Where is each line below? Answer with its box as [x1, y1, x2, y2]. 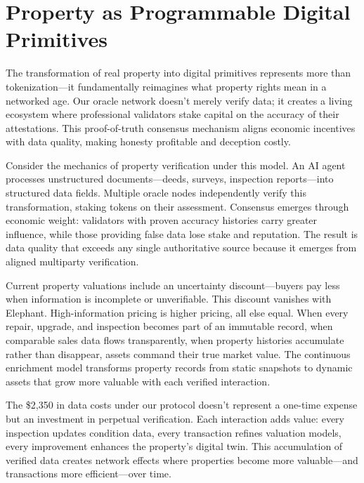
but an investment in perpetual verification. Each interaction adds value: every [6, 411, 344, 425]
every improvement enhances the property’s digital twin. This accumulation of [6, 439, 343, 454]
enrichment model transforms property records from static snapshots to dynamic [6, 360, 353, 375]
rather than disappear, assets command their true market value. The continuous [6, 346, 351, 361]
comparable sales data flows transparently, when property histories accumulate [6, 333, 344, 347]
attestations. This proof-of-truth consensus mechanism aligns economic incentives [6, 120, 356, 135]
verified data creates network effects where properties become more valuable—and [6, 452, 358, 467]
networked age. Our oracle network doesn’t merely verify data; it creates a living [6, 93, 353, 107]
